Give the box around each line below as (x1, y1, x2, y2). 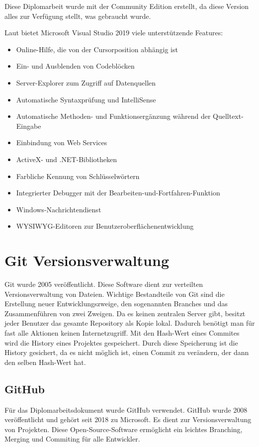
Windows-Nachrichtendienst (16, 204, 101, 214)
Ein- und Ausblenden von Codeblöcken (16, 61, 135, 71)
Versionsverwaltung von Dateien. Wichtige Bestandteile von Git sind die (4, 288, 225, 299)
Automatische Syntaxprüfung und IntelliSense (16, 94, 156, 104)
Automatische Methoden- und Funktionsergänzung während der (16, 111, 211, 121)
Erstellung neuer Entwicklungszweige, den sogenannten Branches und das (4, 298, 228, 309)
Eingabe (16, 120, 41, 131)
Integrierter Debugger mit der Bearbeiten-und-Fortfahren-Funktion (16, 187, 220, 198)
